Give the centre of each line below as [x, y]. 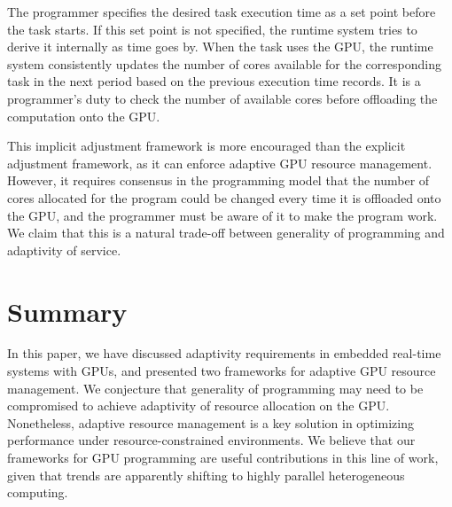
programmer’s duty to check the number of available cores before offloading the [222, 98]
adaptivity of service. [64, 250]
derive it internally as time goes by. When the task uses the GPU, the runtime [220, 47]
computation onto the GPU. [84, 116]
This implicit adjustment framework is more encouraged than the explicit [207, 146]
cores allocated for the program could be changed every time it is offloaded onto [224, 197]
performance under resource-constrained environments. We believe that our [211, 440]
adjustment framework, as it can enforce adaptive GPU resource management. [220, 163]
